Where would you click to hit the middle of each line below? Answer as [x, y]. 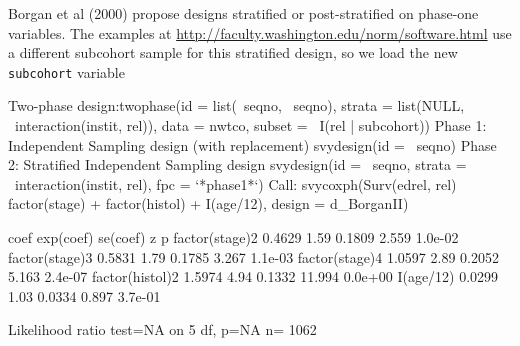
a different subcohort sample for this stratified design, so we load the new [233, 52]
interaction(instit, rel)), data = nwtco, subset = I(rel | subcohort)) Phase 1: [250, 125]
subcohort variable [66, 71]
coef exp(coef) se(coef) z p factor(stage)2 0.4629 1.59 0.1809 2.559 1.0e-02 [233, 237]
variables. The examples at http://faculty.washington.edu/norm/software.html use [260, 32]
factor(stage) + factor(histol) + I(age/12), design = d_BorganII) [208, 203]
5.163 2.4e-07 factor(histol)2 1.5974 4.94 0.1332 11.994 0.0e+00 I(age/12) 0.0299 [253, 276]
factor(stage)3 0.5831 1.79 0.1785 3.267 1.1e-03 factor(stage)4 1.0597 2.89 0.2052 [253, 256]
